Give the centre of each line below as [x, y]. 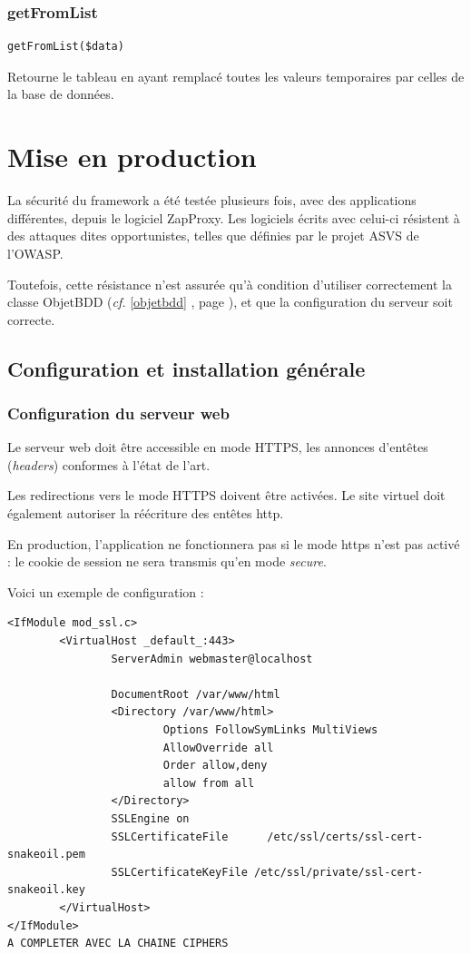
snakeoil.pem [46, 855]
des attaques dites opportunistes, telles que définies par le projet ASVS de [213, 236]
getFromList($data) [66, 47]
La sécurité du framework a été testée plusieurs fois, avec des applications [212, 200]
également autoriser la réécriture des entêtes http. [146, 513]
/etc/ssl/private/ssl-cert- [339, 872]
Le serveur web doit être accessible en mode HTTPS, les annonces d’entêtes [218, 447]
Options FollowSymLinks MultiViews [270, 730]
